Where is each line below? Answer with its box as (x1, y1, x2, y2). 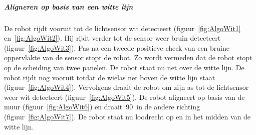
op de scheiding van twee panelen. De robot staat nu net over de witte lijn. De (4, 62, 244, 72)
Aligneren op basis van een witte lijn (4, 1, 133, 12)
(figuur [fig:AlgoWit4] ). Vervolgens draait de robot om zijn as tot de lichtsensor (4, 82, 249, 92)
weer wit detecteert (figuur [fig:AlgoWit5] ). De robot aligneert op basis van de (4, 91, 245, 102)
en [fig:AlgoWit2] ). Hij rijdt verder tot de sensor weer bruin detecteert (4, 33, 221, 43)
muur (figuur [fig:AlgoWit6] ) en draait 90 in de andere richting (4, 101, 200, 112)
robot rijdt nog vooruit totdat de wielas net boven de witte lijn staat (4, 72, 215, 82)
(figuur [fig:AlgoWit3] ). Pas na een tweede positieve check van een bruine (4, 42, 229, 53)
